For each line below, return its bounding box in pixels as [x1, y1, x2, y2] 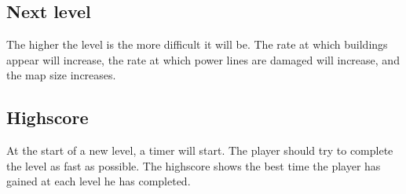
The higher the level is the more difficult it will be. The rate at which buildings [6, 36, 388, 53]
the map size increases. [6, 67, 116, 83]
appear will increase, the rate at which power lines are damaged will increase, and [6, 51, 400, 68]
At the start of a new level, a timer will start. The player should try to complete [6, 142, 393, 159]
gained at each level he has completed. [6, 173, 191, 189]
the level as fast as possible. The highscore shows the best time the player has [6, 157, 381, 174]
